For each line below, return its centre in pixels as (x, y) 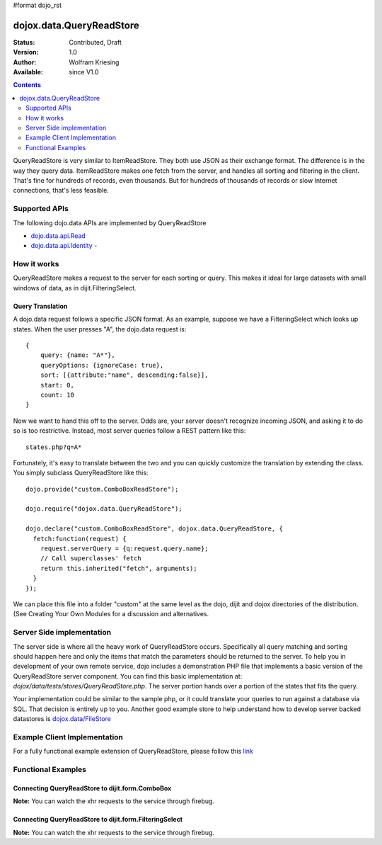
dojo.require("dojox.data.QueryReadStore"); (104, 509)
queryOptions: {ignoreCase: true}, (102, 365)
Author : (25, 62)
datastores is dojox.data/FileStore (62, 719)
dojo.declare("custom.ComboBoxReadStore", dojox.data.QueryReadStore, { (154, 529)
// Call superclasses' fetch (91, 558)
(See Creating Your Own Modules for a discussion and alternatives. (111, 614)
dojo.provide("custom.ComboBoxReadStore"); (102, 489)
